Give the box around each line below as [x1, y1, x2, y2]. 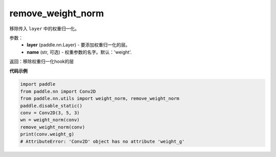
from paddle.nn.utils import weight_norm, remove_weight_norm [20, 96, 179, 101]
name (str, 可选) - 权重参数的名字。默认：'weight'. [27, 49, 132, 55]
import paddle [20, 82, 56, 87]
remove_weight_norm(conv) [20, 124, 85, 130]
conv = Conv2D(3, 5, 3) [20, 110, 80, 116]
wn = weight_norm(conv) [20, 117, 80, 123]
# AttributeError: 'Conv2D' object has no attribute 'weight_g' [20, 138, 185, 144]
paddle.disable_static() [20, 102, 83, 109]
